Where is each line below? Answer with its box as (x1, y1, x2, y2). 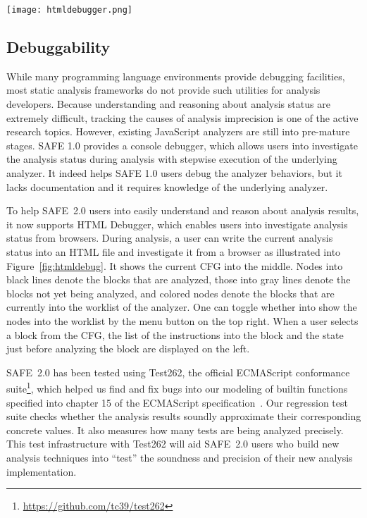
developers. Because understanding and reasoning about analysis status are (6, 97, 330, 111)
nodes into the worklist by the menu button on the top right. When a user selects (6, 313, 359, 328)
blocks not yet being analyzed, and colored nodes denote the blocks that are (6, 285, 335, 300)
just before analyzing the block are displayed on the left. (6, 341, 250, 356)
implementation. (6, 464, 77, 479)
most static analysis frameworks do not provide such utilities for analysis (6, 82, 321, 97)
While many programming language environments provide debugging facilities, (6, 68, 345, 83)
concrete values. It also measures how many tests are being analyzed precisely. (6, 422, 344, 437)
